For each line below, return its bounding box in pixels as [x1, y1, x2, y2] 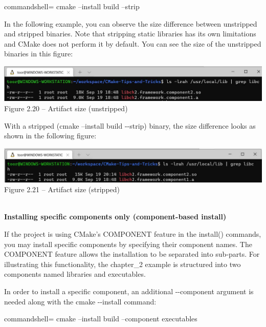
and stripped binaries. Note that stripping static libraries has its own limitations [4, 28, 256, 39]
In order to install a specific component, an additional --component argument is [4, 286, 254, 297]
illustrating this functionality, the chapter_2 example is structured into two [4, 258, 241, 269]
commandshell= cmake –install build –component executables [4, 313, 197, 324]
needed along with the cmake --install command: [4, 296, 157, 306]
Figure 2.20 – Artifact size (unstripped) [4, 103, 128, 113]
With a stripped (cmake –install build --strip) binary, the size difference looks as [4, 120, 256, 131]
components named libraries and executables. [4, 269, 146, 279]
